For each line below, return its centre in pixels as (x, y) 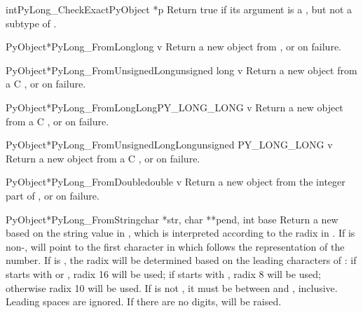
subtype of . (31, 23)
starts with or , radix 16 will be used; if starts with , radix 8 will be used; (163, 273)
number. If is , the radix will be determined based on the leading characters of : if (181, 260)
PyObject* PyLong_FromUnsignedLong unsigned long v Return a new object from (181, 70)
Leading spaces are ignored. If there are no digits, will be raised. (144, 301)
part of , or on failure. (53, 195)
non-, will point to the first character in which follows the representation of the (175, 246)
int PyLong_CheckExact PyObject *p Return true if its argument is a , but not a (179, 9)
